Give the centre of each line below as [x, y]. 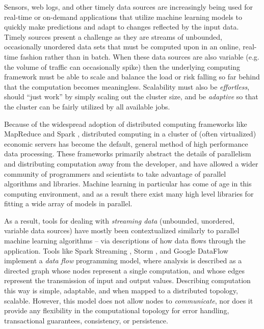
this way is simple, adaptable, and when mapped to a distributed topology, [121, 291]
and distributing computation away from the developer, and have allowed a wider [131, 163]
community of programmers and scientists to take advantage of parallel [115, 173]
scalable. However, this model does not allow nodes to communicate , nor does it [129, 300]
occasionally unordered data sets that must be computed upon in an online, [122, 47]
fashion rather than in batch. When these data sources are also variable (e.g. [140, 56]
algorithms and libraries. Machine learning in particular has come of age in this [128, 184]
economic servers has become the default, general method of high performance [126, 143]
